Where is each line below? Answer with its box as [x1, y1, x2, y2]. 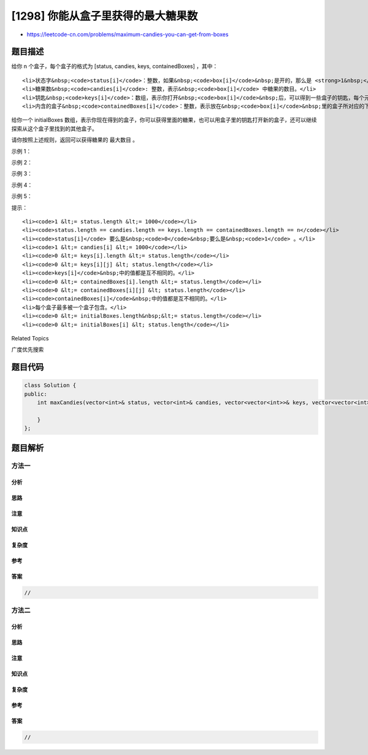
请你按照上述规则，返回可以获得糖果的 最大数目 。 [11, 136, 138, 144]
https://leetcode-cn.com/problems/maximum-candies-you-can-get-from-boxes [26, 31, 229, 38]
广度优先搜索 [11, 346, 44, 353]
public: [24, 390, 47, 397]
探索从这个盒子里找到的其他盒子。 [11, 125, 98, 132]
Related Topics [11, 335, 49, 342]
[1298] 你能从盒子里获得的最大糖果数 [11, 9, 198, 23]
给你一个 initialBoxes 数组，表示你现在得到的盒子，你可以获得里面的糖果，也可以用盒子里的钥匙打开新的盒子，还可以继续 [11, 117, 317, 124]
